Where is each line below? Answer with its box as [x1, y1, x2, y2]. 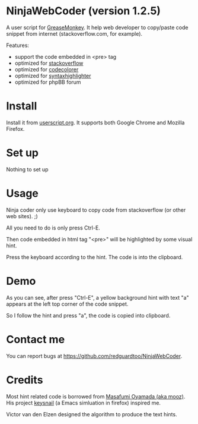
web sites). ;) [6, 212, 39, 219]
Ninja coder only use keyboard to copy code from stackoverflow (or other [6, 206, 186, 213]
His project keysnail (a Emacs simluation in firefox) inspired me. [6, 399, 161, 406]
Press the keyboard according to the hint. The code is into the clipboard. [6, 253, 183, 260]
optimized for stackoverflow [14, 59, 84, 67]
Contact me [6, 332, 65, 346]
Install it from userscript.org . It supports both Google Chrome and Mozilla [6, 119, 185, 126]
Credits [6, 373, 43, 387]
